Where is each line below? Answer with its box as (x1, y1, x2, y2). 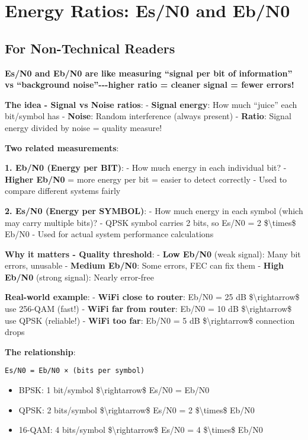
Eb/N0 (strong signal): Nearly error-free (5, 270, 155, 283)
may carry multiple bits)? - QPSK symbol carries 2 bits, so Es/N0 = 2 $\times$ (5, 216, 296, 228)
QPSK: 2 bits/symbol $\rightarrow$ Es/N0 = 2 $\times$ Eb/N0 (18, 403, 255, 416)
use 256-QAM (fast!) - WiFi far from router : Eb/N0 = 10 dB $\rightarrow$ (5, 302, 292, 315)
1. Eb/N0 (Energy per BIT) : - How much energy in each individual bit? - (5, 161, 287, 174)
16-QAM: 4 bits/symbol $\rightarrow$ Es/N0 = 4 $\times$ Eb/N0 (18, 423, 263, 436)
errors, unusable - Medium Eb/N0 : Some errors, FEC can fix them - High (5, 259, 284, 272)
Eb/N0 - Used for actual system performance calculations (5, 228, 214, 240)
